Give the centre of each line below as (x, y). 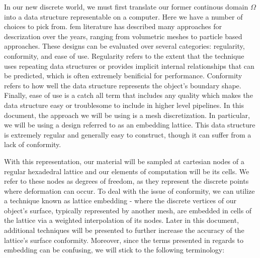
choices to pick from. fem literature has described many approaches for (113, 26)
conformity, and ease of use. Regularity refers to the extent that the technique (124, 55)
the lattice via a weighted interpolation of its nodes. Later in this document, (121, 220)
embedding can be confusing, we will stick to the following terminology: (114, 250)
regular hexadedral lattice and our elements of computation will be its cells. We (127, 171)
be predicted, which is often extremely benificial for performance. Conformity (123, 76)
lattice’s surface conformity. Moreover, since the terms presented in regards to (124, 240)
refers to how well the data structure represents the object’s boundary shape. (123, 85)
